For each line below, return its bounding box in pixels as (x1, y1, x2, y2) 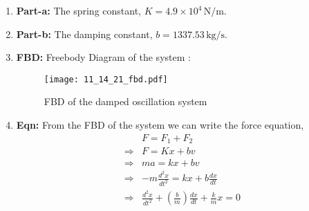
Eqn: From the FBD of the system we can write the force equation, (16, 118, 304, 132)
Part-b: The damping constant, (16, 26, 153, 41)
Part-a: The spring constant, (16, 3, 141, 17)
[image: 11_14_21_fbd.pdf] (44, 74, 168, 84)
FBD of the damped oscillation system (44, 94, 207, 109)
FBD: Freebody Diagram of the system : (16, 50, 191, 64)
